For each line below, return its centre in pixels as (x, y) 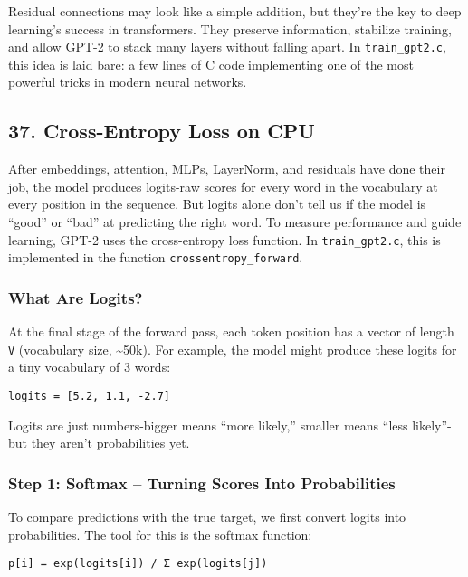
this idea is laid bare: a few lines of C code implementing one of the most (211, 64)
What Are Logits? (76, 297)
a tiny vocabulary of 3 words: (90, 367)
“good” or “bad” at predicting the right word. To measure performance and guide (235, 222)
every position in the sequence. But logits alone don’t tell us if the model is (217, 204)
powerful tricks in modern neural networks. (128, 82)
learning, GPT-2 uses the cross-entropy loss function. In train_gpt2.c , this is (224, 239)
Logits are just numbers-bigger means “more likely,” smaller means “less (208, 425)
